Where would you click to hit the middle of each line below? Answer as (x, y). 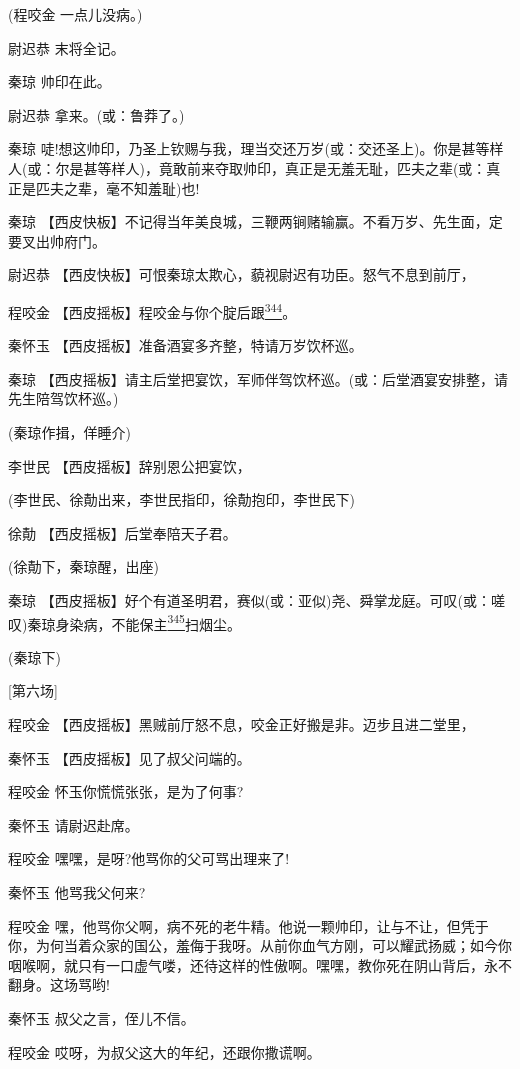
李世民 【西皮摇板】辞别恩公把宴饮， (129, 465)
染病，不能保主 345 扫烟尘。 (155, 622)
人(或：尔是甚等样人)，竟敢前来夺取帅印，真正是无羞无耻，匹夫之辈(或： (247, 167)
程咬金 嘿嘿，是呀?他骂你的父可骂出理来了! (149, 858)
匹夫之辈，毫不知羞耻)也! (117, 187)
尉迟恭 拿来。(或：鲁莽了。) (96, 114)
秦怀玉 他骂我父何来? (77, 891)
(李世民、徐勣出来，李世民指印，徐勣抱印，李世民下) (181, 499)
